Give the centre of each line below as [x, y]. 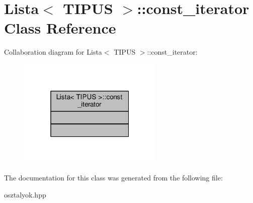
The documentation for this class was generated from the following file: [113, 178]
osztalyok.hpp [25, 194]
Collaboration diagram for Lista [53, 52]
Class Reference [60, 28]
